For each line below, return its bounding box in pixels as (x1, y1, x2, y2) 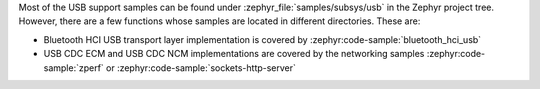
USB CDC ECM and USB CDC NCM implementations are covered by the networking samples (43, 48, 425, 60)
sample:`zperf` (43, 61, 104, 74)
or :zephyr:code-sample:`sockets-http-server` (105, 61, 297, 74)
